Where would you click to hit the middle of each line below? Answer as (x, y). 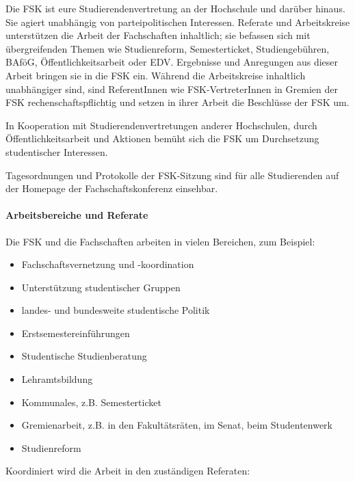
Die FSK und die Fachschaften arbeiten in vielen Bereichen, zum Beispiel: (160, 241)
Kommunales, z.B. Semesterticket (91, 402)
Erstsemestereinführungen (76, 333)
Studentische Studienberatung (84, 356)
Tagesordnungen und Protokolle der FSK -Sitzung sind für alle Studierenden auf (172, 175)
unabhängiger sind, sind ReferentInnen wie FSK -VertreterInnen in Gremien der (172, 89)
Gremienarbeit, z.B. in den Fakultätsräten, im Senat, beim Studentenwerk (177, 425)
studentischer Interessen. (57, 151)
